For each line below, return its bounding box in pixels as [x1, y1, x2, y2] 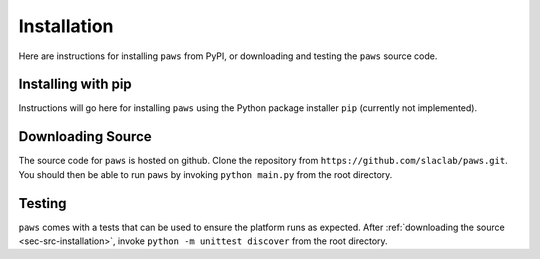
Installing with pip [18, 76, 132, 93]
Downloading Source [18, 128, 152, 145]
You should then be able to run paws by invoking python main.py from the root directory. [18, 168, 393, 180]
